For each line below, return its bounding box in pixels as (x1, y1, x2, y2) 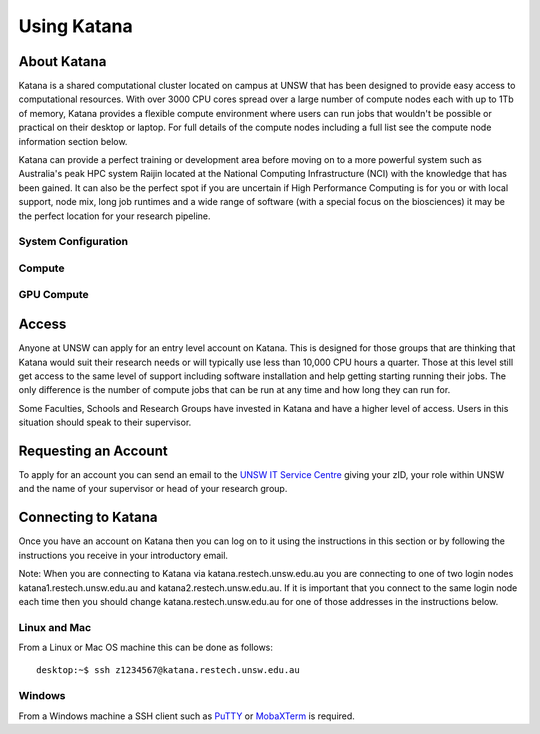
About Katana (18, 53, 107, 70)
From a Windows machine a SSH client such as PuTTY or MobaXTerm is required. (18, 710, 355, 722)
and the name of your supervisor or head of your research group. (18, 483, 288, 495)
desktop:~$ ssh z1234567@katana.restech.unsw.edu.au (36, 665, 300, 676)
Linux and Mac (18, 620, 92, 634)
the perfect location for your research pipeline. (18, 210, 211, 222)
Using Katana (18, 15, 134, 37)
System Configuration (18, 235, 129, 249)
